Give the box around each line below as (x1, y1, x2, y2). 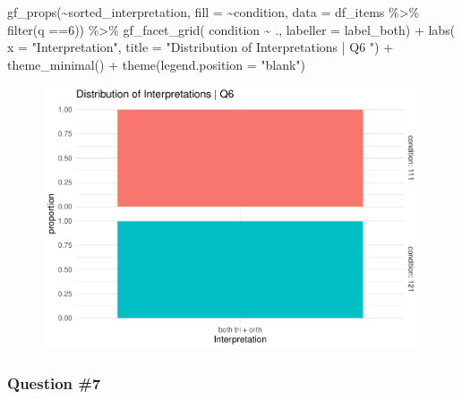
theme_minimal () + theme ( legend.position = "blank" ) (7, 55, 306, 73)
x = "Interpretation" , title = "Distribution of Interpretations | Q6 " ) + (7, 38, 394, 56)
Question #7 (7, 372, 101, 395)
